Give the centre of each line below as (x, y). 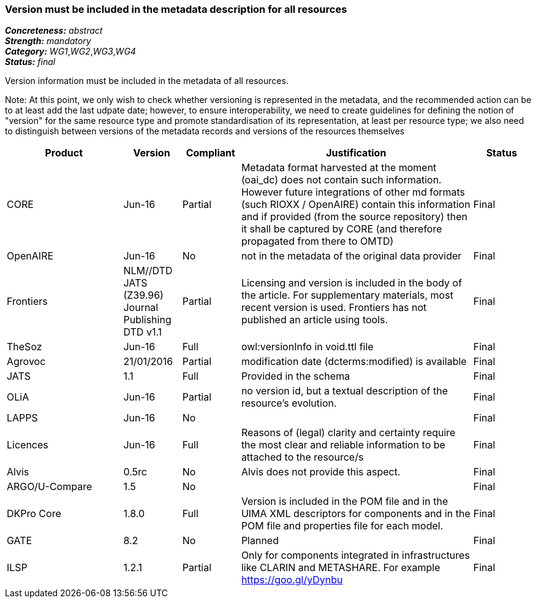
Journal (141, 308)
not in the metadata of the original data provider (351, 256)
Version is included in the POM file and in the (345, 501)
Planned (260, 541)
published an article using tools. (315, 320)
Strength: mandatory (48, 41)
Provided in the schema (296, 376)
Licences (28, 445)
